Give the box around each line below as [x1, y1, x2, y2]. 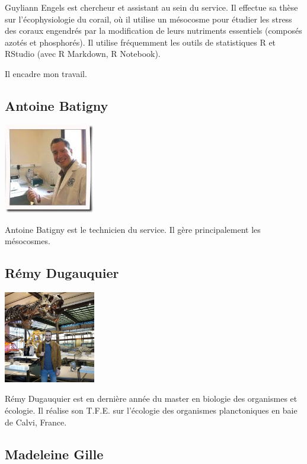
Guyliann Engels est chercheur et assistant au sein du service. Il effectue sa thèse [5, 1, 298, 13]
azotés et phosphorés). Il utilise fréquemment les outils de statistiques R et [5, 36, 276, 48]
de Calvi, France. [5, 415, 67, 428]
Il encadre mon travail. [5, 67, 87, 79]
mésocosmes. [5, 235, 50, 247]
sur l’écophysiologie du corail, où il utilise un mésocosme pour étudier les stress [5, 12, 292, 25]
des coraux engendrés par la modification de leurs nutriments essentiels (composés [5, 24, 302, 37]
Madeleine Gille [5, 444, 104, 463]
